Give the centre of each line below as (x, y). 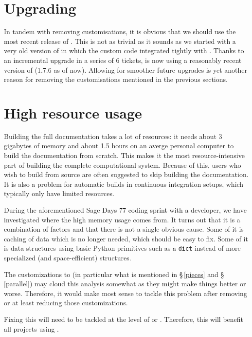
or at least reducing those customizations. (66, 303)
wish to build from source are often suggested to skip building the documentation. (126, 174)
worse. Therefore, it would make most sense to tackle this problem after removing (126, 293)
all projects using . (31, 328)
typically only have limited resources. (59, 193)
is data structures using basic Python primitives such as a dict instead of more (122, 248)
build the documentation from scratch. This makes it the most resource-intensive (124, 155)
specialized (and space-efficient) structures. (68, 258)
